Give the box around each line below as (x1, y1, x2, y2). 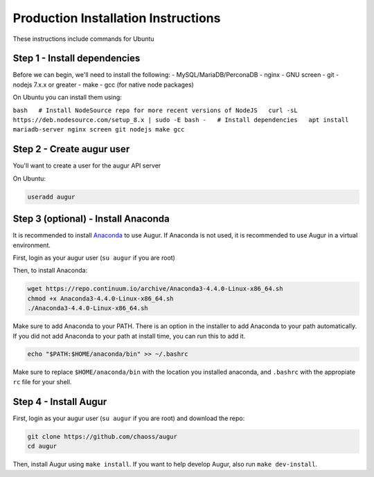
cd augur (27, 442, 57, 450)
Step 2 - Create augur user (12, 143, 130, 155)
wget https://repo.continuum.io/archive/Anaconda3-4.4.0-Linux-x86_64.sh (27, 285, 283, 293)
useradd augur (27, 192, 75, 201)
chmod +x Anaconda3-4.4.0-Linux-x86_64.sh (27, 294, 174, 303)
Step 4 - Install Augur (12, 395, 107, 408)
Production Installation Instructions (12, 10, 221, 26)
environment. (12, 241, 51, 249)
